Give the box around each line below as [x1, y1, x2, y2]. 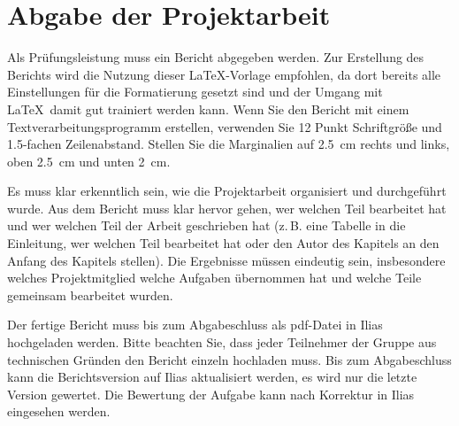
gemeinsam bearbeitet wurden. [7, 285, 173, 304]
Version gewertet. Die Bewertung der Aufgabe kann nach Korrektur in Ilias [7, 384, 415, 403]
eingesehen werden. [7, 402, 111, 421]
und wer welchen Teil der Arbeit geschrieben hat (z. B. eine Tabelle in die [7, 216, 406, 235]
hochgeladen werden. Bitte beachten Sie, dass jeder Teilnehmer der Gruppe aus [7, 333, 437, 352]
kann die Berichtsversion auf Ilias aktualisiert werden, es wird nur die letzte [7, 368, 417, 386]
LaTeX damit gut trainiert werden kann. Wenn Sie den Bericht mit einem [7, 99, 409, 118]
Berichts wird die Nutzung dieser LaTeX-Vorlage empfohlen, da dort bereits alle [7, 65, 441, 83]
